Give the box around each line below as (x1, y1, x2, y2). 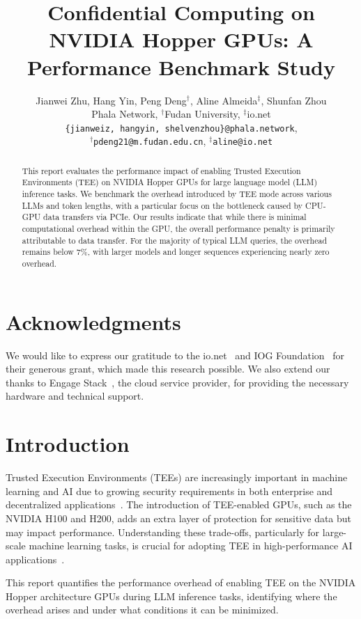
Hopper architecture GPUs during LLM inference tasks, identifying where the (6, 588, 337, 603)
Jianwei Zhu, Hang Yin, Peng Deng (36, 93, 187, 107)
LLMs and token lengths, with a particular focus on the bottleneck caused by (22, 199, 303, 211)
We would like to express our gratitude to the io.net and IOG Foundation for (6, 347, 344, 362)
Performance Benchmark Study (26, 52, 335, 81)
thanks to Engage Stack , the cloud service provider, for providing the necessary (6, 375, 349, 389)
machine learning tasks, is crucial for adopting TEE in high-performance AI (29, 538, 353, 553)
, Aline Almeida (190, 93, 258, 107)
